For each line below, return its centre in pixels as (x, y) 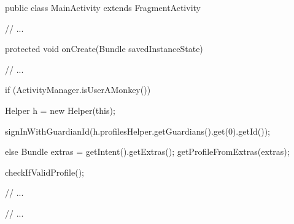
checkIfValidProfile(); (44, 172)
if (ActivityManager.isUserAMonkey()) (78, 90)
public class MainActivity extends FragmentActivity (103, 7)
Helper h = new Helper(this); (60, 110)
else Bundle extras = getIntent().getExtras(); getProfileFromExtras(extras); (147, 151)
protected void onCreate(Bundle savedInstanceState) (104, 49)
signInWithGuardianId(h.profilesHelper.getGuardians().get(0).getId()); (137, 131)
